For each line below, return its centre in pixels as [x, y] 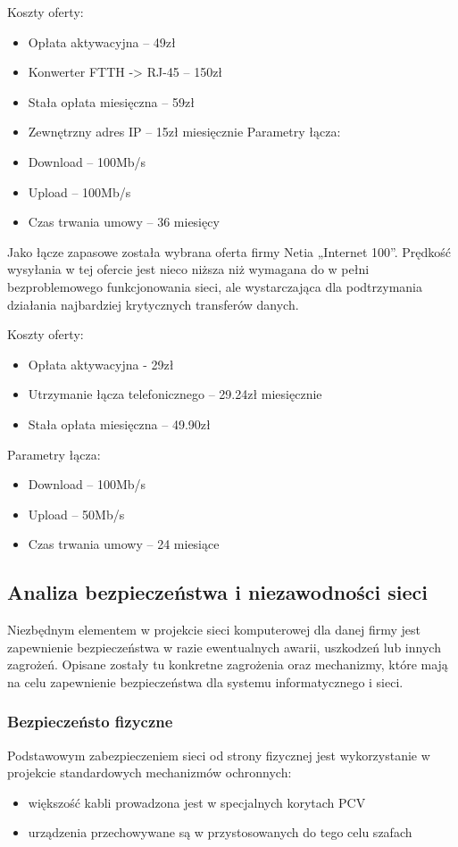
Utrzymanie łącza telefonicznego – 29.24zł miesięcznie [175, 394]
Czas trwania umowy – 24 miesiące [124, 544]
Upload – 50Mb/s [76, 514]
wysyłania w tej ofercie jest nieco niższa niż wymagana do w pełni [188, 269]
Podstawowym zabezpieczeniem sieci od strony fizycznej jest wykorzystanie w [219, 755]
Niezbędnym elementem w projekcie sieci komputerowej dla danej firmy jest [214, 630]
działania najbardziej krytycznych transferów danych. [153, 304]
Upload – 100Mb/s [79, 191]
